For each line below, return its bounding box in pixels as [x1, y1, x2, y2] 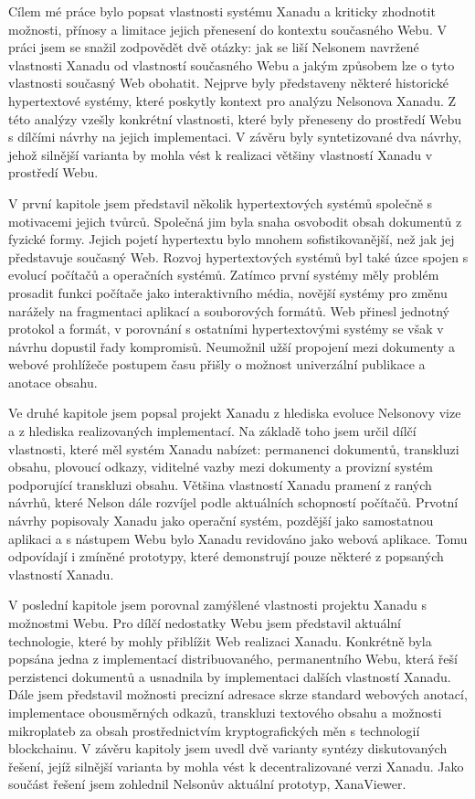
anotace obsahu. [8, 372, 98, 391]
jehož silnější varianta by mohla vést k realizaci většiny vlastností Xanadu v [8, 144, 433, 164]
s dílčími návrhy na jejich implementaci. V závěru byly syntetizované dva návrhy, [8, 127, 462, 146]
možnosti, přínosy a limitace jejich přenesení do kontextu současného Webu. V [8, 19, 447, 38]
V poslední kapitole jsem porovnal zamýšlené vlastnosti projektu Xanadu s [8, 595, 427, 614]
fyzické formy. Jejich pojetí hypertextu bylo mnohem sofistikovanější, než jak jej [8, 229, 455, 249]
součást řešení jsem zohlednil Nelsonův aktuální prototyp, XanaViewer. [8, 774, 406, 794]
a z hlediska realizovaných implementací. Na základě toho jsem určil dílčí [8, 421, 417, 441]
